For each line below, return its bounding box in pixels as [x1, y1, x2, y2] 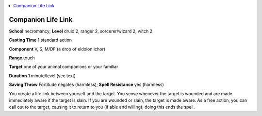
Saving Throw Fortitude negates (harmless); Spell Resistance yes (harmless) [9, 82, 164, 87]
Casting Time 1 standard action [9, 37, 72, 43]
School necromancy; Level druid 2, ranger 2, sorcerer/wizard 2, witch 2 [9, 28, 153, 34]
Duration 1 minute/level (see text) [9, 73, 76, 79]
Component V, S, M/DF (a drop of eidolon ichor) [9, 46, 106, 52]
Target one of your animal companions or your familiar [9, 64, 118, 70]
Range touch [9, 55, 35, 61]
